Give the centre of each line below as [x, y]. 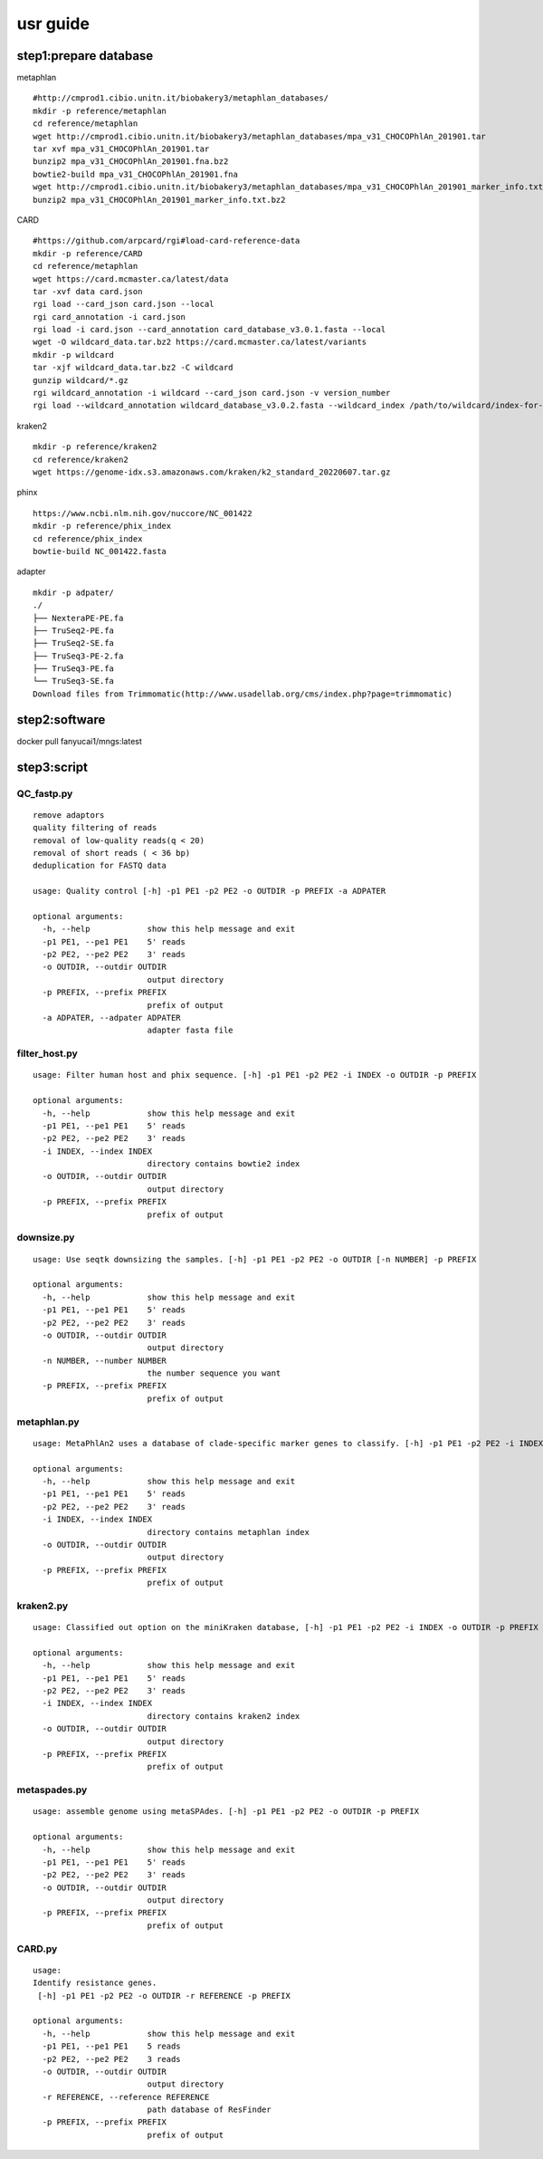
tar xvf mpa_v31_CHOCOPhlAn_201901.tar [121, 149]
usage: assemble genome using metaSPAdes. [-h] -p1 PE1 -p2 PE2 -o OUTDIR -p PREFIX [226, 1812]
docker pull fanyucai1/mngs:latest [79, 741]
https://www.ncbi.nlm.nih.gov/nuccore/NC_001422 [143, 513]
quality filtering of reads [95, 828]
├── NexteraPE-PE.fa [78, 618]
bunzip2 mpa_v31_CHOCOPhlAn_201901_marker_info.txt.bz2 [159, 200]
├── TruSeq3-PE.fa [74, 669]
